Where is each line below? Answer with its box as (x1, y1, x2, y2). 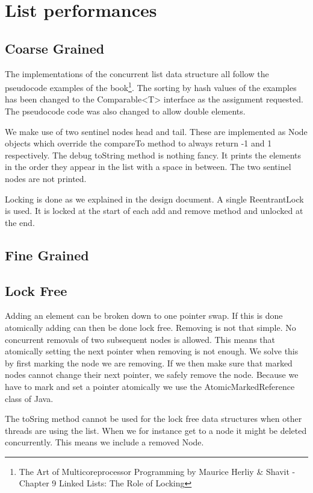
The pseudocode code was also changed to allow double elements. (5, 105, 246, 118)
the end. (5, 216, 35, 228)
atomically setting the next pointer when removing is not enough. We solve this (5, 345, 299, 357)
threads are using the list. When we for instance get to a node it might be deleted (5, 424, 307, 436)
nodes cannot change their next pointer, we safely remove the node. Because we (5, 368, 299, 381)
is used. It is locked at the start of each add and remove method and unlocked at (5, 204, 303, 217)
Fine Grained (5, 245, 89, 264)
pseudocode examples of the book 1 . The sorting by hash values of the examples (5, 80, 297, 93)
